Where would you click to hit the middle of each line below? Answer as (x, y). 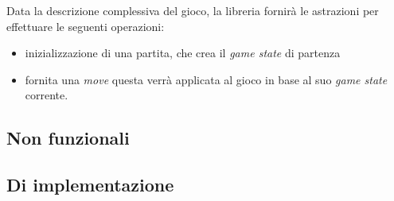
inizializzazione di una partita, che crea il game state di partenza (183, 53)
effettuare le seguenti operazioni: (86, 26)
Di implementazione (90, 185)
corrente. (47, 95)
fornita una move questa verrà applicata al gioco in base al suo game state (206, 79)
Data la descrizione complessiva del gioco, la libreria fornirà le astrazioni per (193, 10)
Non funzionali (68, 138)
